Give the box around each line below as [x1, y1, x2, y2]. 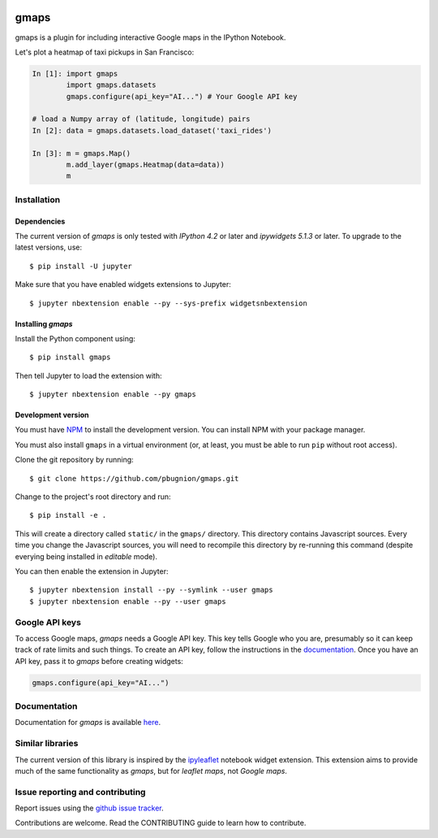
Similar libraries [15, 738, 79, 749]
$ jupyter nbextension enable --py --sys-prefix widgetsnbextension [29, 298, 307, 308]
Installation [15, 193, 61, 205]
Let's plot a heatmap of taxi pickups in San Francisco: [15, 47, 195, 57]
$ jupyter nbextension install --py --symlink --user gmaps [29, 585, 273, 595]
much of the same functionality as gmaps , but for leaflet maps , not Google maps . [15, 766, 288, 775]
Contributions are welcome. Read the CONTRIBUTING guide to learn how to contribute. [15, 818, 307, 828]
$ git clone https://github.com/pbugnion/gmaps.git [29, 474, 239, 483]
